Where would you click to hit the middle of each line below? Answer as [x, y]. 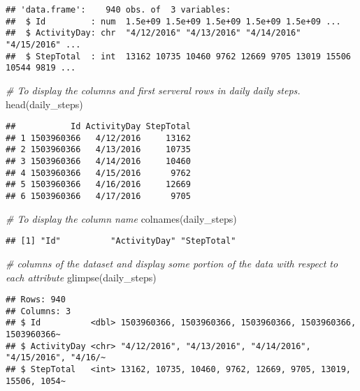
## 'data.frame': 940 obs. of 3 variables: [118, 10]
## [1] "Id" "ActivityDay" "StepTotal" [121, 241]
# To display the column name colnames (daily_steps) [121, 218]
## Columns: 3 [38, 311]
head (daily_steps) [44, 104]
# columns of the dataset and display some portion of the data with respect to [172, 263]
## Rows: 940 [36, 300]
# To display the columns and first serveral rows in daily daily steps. [153, 90]
